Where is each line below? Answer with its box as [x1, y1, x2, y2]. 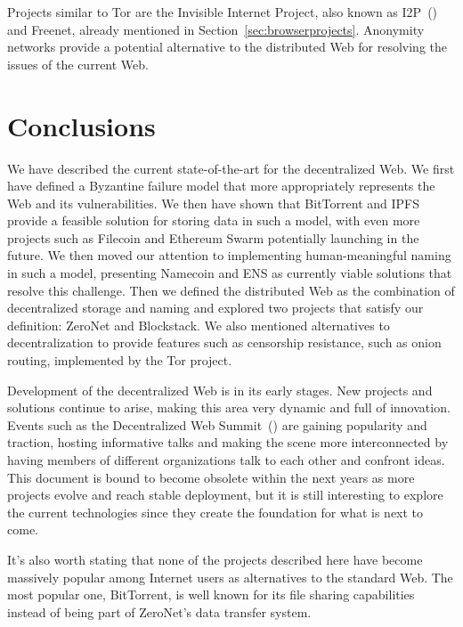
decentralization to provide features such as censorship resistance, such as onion [7, 333, 442, 352]
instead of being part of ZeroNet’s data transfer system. [7, 602, 312, 621]
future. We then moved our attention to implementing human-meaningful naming [7, 246, 451, 265]
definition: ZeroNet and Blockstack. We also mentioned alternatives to [7, 315, 390, 334]
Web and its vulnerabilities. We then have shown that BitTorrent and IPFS [7, 193, 419, 212]
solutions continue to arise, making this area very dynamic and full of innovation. [7, 398, 451, 417]
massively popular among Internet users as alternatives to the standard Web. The [7, 567, 453, 586]
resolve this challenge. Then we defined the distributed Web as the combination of [7, 281, 455, 299]
